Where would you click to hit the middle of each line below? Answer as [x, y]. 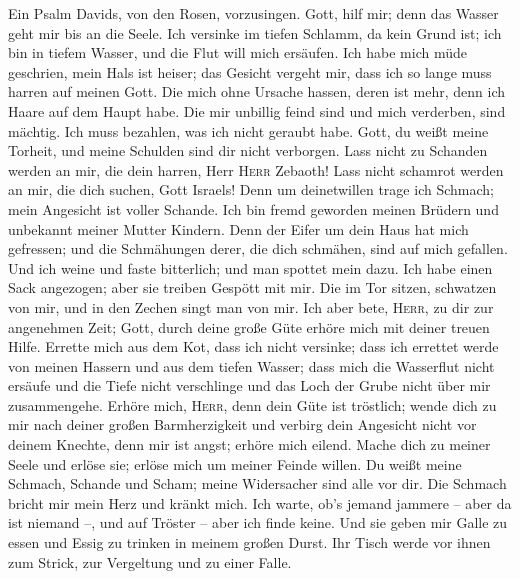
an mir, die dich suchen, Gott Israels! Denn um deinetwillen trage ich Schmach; [251, 189]
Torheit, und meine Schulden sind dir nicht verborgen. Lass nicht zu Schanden [248, 150]
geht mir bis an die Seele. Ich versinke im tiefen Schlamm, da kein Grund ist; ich [255, 32]
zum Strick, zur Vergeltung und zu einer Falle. [150, 561]
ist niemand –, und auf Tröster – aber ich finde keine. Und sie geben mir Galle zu [258, 522]
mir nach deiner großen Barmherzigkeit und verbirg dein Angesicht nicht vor [242, 424]
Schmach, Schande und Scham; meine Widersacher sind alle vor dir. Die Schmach [257, 483]
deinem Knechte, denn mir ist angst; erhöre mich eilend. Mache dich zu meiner [249, 444]
